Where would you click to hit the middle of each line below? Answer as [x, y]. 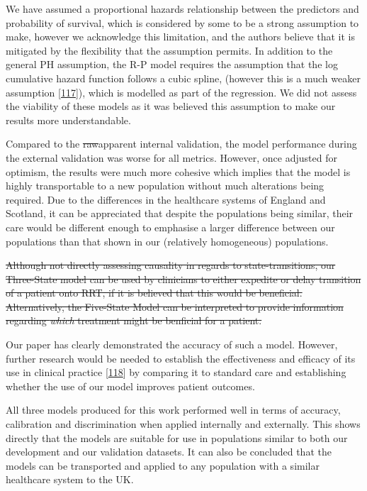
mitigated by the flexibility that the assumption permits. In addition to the [169, 50]
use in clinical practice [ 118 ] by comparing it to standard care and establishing [176, 372]
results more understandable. [68, 120]
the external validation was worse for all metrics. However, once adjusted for [171, 157]
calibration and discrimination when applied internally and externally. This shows [183, 424]
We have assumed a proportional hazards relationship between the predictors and [182, 9]
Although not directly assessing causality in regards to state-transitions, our [171, 265]
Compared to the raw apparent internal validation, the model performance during [181, 144]
